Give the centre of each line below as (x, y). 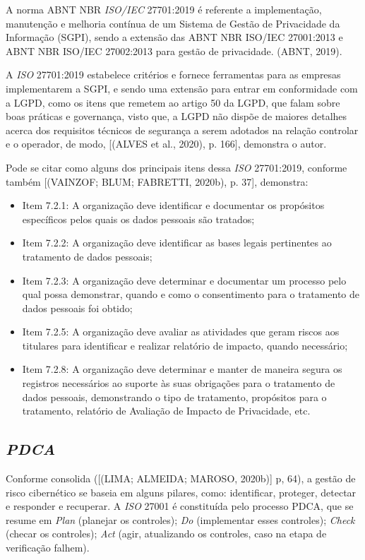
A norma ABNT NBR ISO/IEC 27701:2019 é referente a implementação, (164, 9)
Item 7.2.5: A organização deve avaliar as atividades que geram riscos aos (181, 332)
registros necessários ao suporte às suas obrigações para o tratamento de (179, 383)
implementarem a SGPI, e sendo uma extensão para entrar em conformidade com (182, 88)
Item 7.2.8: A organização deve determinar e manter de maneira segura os (182, 369)
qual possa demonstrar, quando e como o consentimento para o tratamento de (191, 294)
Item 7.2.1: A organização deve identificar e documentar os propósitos (173, 205)
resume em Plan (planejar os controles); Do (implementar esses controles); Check (180, 519)
